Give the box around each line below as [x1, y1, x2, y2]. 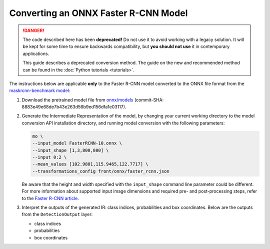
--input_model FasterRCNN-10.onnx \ [32, 140, 122, 146]
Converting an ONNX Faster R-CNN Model [9, 7, 188, 18]
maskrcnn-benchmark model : [9, 87, 70, 93]
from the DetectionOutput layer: [21, 211, 93, 217]
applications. [22, 50, 49, 56]
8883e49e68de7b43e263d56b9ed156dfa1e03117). [21, 104, 126, 110]
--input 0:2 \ [32, 154, 67, 160]
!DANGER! [22, 27, 44, 33]
